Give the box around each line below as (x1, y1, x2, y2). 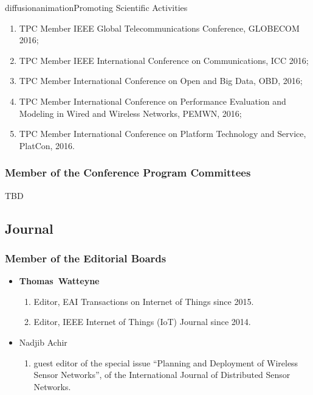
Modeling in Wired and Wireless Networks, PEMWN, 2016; (19, 107, 242, 119)
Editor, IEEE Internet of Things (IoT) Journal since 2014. (33, 315, 251, 328)
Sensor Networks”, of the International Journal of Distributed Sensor (33, 368, 291, 381)
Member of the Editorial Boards (5, 250, 167, 265)
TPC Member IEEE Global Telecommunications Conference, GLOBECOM (19, 21, 300, 34)
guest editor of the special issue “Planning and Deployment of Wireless (33, 356, 298, 369)
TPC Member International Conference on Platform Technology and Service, (19, 127, 306, 140)
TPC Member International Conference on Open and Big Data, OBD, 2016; (19, 74, 303, 87)
